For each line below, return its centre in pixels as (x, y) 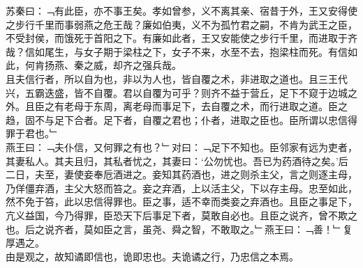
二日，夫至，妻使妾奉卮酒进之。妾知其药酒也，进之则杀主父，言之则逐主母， (181, 174)
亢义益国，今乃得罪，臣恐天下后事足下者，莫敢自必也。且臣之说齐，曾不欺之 (181, 215)
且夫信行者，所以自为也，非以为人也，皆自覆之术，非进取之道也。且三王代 (177, 78)
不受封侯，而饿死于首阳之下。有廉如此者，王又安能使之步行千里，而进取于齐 (181, 38)
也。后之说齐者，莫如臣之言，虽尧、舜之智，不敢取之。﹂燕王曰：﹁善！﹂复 (179, 229)
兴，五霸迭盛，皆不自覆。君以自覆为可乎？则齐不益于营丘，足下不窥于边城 (177, 92)
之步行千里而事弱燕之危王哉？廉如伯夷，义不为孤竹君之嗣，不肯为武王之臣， (181, 24)
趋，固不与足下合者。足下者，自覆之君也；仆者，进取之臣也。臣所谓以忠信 (177, 119)
